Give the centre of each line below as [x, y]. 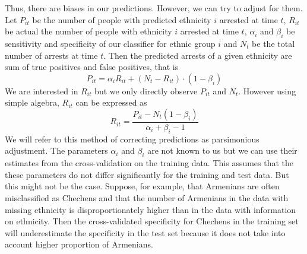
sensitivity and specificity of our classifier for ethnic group [110, 43]
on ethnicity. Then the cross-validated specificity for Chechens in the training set [152, 221]
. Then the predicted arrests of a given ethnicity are [198, 55]
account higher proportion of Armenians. [79, 244]
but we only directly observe [146, 91]
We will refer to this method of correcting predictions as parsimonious [132, 139]
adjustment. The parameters [56, 150]
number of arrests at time [51, 55]
